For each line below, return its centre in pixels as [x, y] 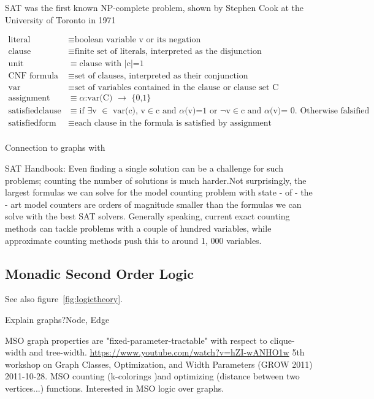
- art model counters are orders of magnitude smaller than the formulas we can [153, 204]
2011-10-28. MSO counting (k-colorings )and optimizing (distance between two [152, 376]
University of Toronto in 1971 [60, 19]
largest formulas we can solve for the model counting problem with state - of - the [159, 192]
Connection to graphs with [55, 147]
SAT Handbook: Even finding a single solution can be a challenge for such [144, 168]
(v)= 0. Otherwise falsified [320, 111]
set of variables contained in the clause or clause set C [177, 88]
